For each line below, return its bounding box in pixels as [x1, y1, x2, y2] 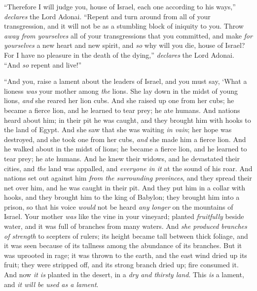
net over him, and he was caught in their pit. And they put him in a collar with [4, 182, 246, 192]
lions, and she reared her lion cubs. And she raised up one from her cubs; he [4, 95, 234, 106]
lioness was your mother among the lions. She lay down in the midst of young [4, 85, 238, 96]
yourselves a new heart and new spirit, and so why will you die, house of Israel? [4, 40, 245, 50]
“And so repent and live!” [4, 59, 82, 70]
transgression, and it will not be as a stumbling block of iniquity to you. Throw [4, 21, 244, 31]
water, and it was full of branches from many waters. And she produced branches [4, 221, 247, 231]
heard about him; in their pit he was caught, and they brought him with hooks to [4, 114, 251, 125]
